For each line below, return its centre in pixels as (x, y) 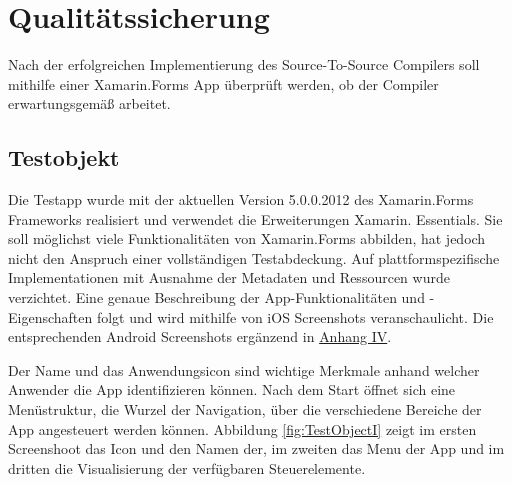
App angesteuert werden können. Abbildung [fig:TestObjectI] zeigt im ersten (242, 428)
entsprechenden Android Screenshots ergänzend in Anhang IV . (200, 336)
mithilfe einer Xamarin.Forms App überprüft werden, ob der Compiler (223, 83)
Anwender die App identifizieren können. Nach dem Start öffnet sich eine (232, 389)
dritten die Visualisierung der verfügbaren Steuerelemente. (187, 467)
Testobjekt (64, 157)
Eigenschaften (50, 316)
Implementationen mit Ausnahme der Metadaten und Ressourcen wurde (229, 277)
